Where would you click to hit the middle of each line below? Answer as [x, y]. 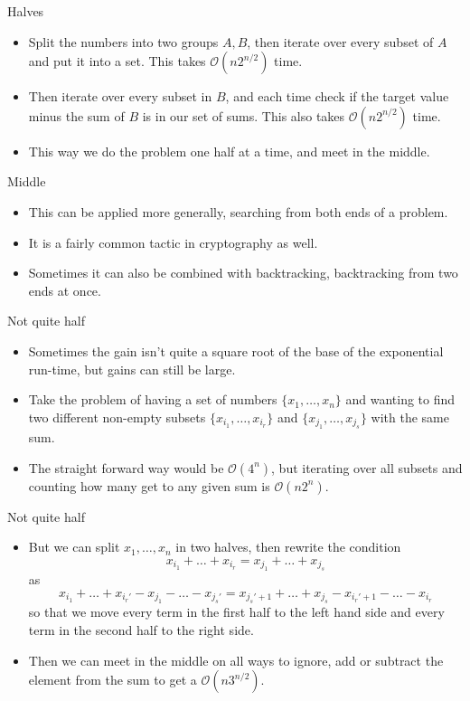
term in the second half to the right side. [141, 629]
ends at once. [65, 290]
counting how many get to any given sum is [149, 485]
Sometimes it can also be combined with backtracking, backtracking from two [243, 273]
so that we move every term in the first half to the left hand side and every [236, 612]
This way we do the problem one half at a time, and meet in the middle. [229, 151]
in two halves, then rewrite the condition [288, 547]
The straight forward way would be [126, 467]
